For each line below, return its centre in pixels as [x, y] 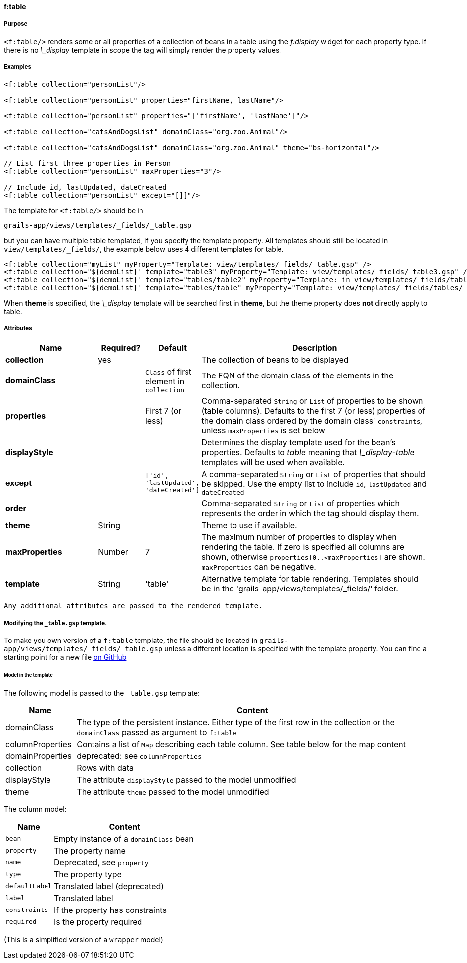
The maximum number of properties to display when [299, 537]
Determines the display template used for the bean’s [299, 443]
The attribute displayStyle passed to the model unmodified [187, 779]
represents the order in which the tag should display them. [310, 513]
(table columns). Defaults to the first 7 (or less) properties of [314, 411]
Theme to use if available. [249, 525]
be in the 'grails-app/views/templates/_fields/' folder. [300, 589]
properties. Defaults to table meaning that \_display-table [308, 453]
